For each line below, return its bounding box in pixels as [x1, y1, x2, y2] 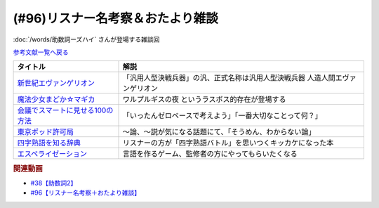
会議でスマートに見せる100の [17, 105, 114, 115]
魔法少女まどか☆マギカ [17, 95, 95, 105]
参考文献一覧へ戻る [13, 48, 69, 56]
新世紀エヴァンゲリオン [17, 78, 95, 88]
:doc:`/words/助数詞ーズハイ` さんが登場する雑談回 [13, 35, 160, 44]
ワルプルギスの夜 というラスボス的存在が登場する [122, 95, 287, 105]
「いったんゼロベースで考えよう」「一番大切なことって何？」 [122, 111, 322, 121]
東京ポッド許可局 [17, 127, 74, 137]
